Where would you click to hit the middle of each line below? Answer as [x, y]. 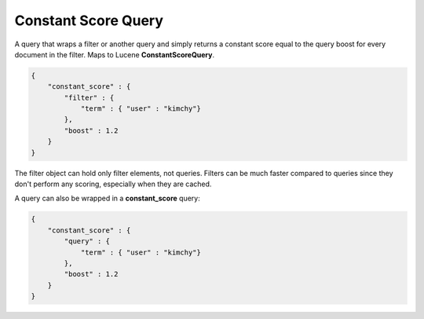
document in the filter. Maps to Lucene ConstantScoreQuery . [115, 54]
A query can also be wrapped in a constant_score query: [107, 198]
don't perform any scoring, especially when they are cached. [113, 184]
